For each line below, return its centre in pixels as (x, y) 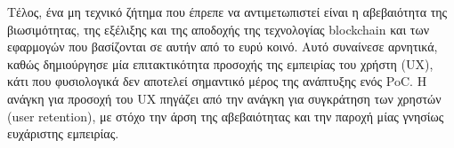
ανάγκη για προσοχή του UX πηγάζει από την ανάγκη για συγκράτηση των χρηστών (224, 98)
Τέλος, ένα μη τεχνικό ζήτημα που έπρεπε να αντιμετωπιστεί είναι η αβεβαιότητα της (227, 12)
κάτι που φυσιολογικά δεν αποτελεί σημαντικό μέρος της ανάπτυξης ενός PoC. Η (217, 81)
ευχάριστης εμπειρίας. (63, 133)
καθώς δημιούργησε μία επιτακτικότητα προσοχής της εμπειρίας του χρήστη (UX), (220, 63)
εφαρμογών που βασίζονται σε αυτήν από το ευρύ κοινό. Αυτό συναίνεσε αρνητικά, (223, 47)
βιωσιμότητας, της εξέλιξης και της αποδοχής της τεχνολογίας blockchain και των (219, 29)
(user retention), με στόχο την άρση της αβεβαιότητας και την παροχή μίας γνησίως (226, 116)
